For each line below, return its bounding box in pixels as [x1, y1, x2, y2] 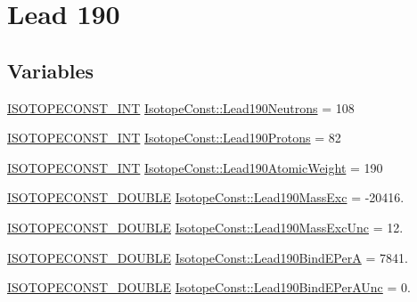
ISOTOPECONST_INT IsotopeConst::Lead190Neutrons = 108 [7, 98, 355, 117]
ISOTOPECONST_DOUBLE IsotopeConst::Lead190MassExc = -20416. [7, 188, 405, 207]
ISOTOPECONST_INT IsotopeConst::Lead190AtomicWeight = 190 [7, 158, 383, 176]
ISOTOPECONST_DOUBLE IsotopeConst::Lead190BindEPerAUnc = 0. [7, 278, 411, 297]
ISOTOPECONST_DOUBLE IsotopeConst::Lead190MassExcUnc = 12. [7, 217, 404, 236]
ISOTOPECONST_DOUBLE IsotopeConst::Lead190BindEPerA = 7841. [7, 248, 408, 266]
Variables [7, 56, 94, 84]
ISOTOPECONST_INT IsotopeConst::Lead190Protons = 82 [7, 128, 341, 147]
